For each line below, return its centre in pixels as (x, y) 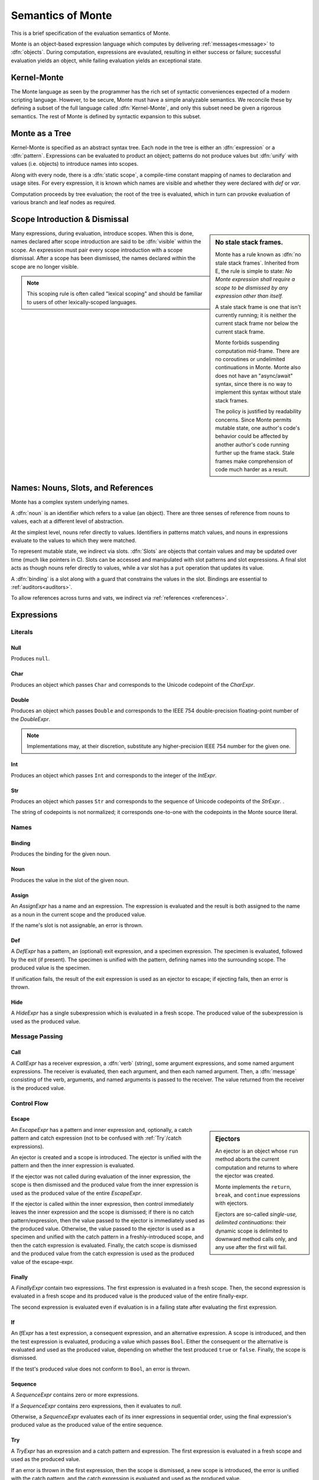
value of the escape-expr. (42, 1262)
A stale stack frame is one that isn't (258, 307)
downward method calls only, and (256, 1239)
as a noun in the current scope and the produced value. (79, 914)
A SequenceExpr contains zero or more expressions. (75, 1395)
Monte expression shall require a (255, 279)
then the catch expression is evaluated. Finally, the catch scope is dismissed (104, 1245)
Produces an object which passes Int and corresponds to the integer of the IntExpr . (114, 775)
